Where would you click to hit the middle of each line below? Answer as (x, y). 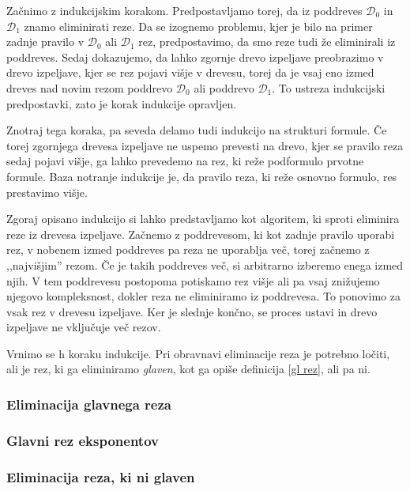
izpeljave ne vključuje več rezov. (84, 327)
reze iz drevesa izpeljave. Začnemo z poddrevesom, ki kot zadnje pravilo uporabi (201, 234)
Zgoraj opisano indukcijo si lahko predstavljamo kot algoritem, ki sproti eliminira (203, 219)
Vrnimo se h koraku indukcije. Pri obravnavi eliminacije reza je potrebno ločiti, (198, 353)
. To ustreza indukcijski (329, 87)
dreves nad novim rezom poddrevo (90, 87)
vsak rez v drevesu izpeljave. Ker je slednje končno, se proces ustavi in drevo (192, 311)
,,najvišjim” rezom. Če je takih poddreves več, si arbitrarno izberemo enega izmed (205, 264)
